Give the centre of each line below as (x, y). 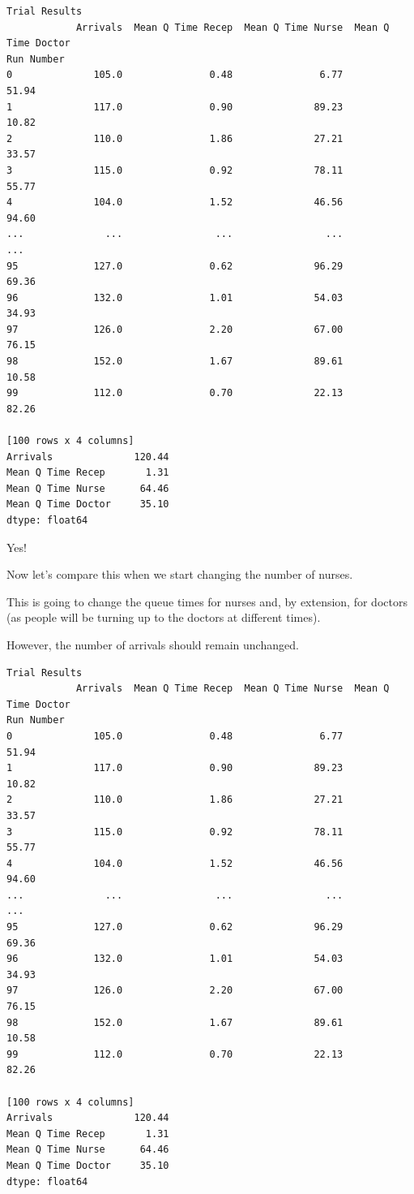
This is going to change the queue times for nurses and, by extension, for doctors (207, 601)
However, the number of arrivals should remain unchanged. (153, 644)
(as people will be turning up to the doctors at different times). (164, 617)
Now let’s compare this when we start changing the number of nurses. (180, 574)
